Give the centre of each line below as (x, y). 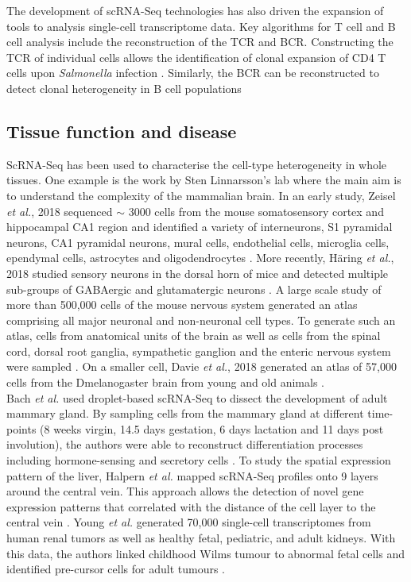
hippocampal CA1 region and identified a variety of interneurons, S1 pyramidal (200, 227)
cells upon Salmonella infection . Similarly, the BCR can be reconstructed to (193, 73)
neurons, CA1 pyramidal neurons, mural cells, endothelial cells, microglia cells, (198, 242)
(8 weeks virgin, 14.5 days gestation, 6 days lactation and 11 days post (212, 428)
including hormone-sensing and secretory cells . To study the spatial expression (199, 460)
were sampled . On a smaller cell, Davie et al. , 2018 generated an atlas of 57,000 (202, 366)
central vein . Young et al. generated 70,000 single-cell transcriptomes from (189, 522)
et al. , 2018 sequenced (60, 211)
